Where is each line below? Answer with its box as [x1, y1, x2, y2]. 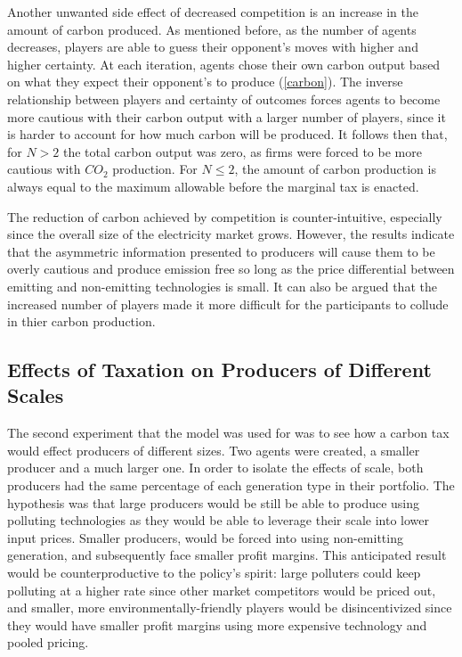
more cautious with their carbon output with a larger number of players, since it [7, 107, 446, 126]
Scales [7, 382, 64, 409]
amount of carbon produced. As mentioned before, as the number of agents [7, 20, 417, 38]
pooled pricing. [7, 633, 89, 652]
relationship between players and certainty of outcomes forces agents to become [7, 89, 441, 108]
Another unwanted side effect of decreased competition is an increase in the [7, 3, 418, 21]
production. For [112, 160, 198, 178]
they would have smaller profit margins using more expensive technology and [7, 615, 427, 634]
